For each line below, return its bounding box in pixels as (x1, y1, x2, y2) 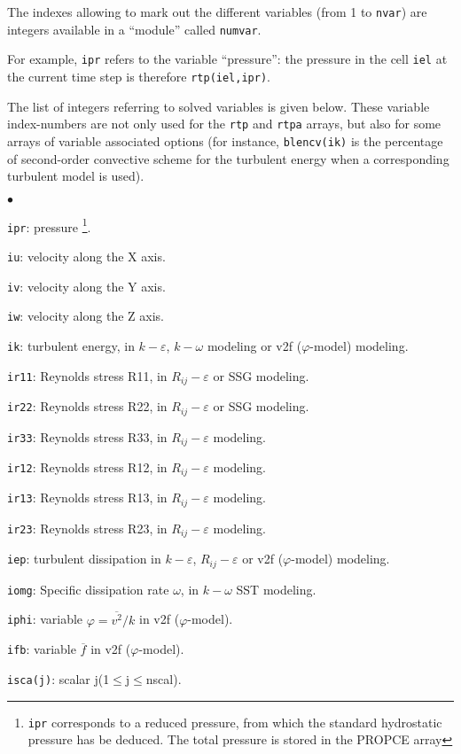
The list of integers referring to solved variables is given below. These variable (7, 97, 430, 115)
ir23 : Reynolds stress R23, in (7, 518, 168, 537)
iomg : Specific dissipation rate (7, 579, 169, 598)
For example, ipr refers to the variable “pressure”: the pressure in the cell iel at (7, 50, 448, 68)
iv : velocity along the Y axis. (7, 276, 166, 295)
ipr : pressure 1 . (7, 214, 91, 236)
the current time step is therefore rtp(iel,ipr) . (7, 66, 270, 85)
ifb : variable (7, 640, 76, 658)
